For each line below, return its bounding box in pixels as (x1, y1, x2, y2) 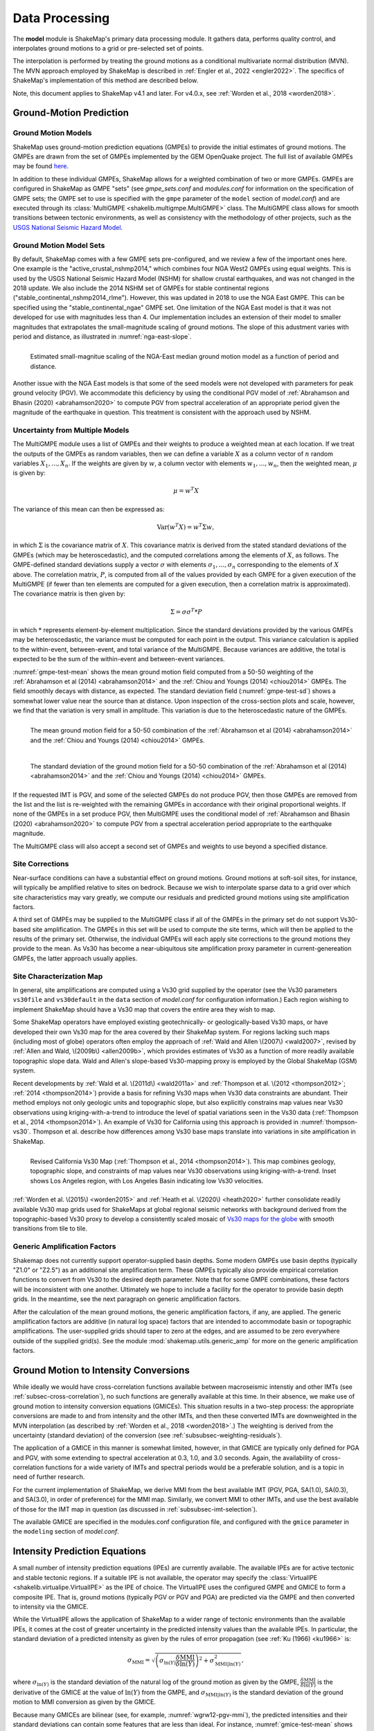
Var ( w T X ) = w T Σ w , (157, 522, 215, 531)
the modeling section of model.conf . (12, 1527, 119, 1536)
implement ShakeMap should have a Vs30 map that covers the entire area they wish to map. (12, 1005, 276, 1014)
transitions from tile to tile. (12, 1224, 88, 1232)
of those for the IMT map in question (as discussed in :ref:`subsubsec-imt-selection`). (12, 1505, 258, 1513)
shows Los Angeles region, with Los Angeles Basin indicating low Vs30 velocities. (30, 1176, 264, 1185)
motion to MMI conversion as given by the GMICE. (12, 1698, 156, 1706)
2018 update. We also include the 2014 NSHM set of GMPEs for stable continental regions (12, 284, 269, 292)
